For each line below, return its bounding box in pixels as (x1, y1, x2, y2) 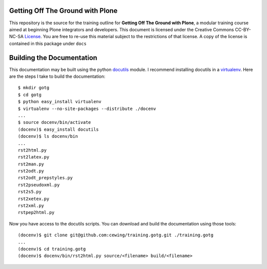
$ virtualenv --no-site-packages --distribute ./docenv (18, 106, 156, 111)
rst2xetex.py (18, 196, 49, 202)
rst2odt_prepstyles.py (18, 175, 73, 181)
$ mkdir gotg (18, 85, 49, 91)
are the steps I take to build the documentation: (9, 73, 106, 79)
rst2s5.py (18, 189, 42, 195)
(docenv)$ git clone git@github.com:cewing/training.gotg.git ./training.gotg (18, 232, 214, 238)
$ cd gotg (18, 92, 42, 98)
